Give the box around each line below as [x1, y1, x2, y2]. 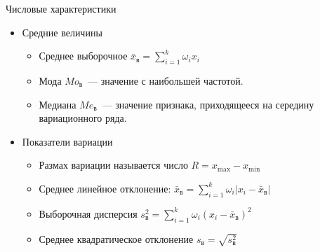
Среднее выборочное [39, 48, 128, 63]
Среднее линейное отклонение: [39, 181, 171, 195]
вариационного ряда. [39, 111, 127, 125]
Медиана [39, 97, 76, 111]
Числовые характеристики [6, 1, 116, 15]
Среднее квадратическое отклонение [39, 231, 194, 246]
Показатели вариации [22, 134, 113, 148]
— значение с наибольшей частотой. [88, 73, 244, 87]
